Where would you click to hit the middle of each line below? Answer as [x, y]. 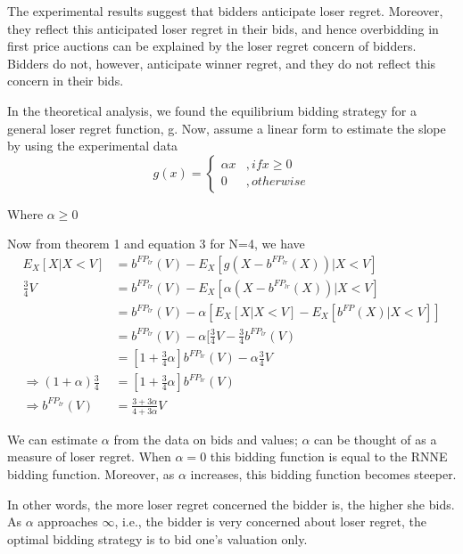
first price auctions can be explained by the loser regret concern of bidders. [212, 46]
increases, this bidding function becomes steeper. [323, 474]
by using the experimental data [93, 146]
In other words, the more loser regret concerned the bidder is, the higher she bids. [231, 504]
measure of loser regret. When [89, 456]
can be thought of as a [376, 439]
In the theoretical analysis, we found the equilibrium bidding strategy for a [212, 110]
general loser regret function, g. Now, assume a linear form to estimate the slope [227, 128]
